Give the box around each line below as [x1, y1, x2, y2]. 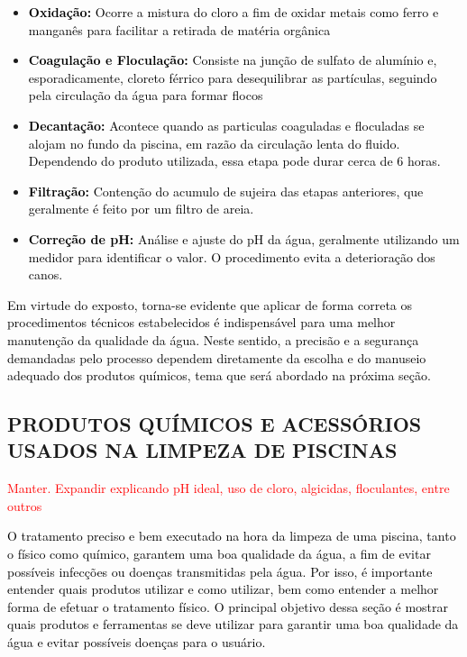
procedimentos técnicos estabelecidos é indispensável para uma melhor [7, 313, 396, 332]
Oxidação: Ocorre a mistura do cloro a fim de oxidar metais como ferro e [28, 3, 439, 21]
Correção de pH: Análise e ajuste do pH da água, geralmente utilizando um [28, 229, 460, 248]
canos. [28, 265, 63, 284]
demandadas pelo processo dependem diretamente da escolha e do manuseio [7, 348, 426, 367]
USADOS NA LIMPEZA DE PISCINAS [7, 436, 398, 464]
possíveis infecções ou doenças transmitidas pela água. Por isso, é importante [7, 561, 433, 580]
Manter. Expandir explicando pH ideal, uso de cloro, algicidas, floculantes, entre [7, 479, 450, 497]
